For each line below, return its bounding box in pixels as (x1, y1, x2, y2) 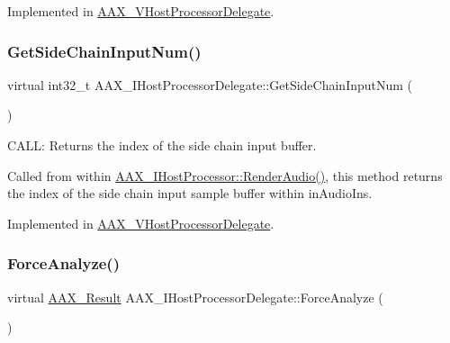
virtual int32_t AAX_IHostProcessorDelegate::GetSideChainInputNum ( (7, 75, 413, 94)
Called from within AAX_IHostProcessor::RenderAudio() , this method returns (7, 166, 443, 185)
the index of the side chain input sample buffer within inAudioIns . (7, 184, 373, 203)
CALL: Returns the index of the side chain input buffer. (7, 136, 317, 154)
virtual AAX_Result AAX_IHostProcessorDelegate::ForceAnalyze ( (7, 287, 383, 306)
